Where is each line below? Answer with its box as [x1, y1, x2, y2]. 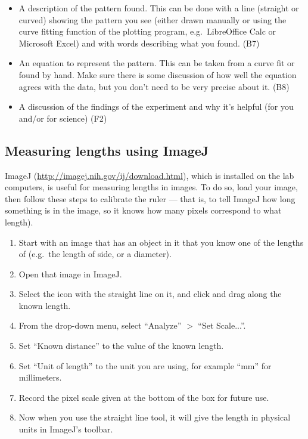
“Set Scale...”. [198, 319, 246, 332]
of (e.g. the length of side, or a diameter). [18, 248, 172, 260]
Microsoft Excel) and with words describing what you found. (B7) [18, 36, 260, 49]
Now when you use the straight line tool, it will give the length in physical [18, 411, 291, 423]
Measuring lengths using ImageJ [5, 141, 209, 159]
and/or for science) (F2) [18, 112, 107, 124]
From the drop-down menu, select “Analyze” [18, 319, 182, 332]
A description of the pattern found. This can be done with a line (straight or [18, 2, 299, 14]
